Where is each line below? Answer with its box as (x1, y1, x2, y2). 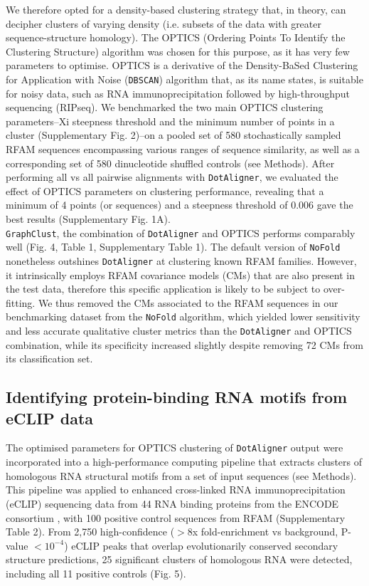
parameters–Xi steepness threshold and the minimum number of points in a (6, 113, 335, 128)
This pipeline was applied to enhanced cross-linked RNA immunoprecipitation (6, 482, 346, 497)
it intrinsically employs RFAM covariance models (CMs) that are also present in (6, 267, 355, 282)
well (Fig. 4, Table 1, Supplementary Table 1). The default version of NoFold (6, 239, 341, 254)
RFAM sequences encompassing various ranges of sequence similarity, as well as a (6, 142, 360, 156)
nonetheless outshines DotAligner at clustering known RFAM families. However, (6, 253, 357, 268)
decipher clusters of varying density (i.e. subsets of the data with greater (6, 16, 321, 31)
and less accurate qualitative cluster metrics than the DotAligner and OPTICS (6, 323, 352, 338)
